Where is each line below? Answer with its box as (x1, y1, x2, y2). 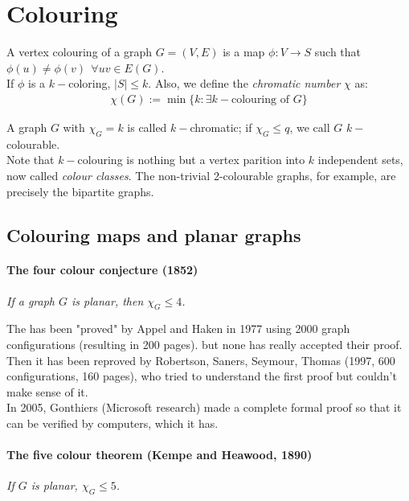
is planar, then (72, 292, 144, 309)
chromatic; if (190, 118, 252, 135)
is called (127, 118, 167, 135)
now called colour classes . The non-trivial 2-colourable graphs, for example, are (6, 166, 396, 183)
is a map (223, 43, 265, 60)
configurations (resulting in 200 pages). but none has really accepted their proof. (6, 336, 403, 353)
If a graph (6, 292, 55, 309)
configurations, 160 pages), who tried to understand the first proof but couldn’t (6, 368, 397, 384)
